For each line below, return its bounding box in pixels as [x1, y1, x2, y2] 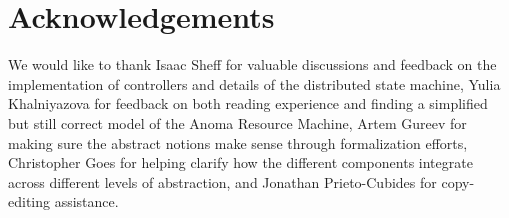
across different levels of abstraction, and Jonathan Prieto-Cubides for [8, 171, 437, 192]
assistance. [54, 191, 119, 212]
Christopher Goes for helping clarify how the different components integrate [8, 152, 473, 173]
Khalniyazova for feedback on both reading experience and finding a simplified [8, 93, 488, 114]
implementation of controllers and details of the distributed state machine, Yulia [8, 73, 501, 94]
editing [8, 191, 51, 212]
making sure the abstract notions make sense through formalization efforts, [8, 132, 468, 153]
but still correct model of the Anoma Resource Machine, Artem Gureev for [8, 112, 467, 133]
